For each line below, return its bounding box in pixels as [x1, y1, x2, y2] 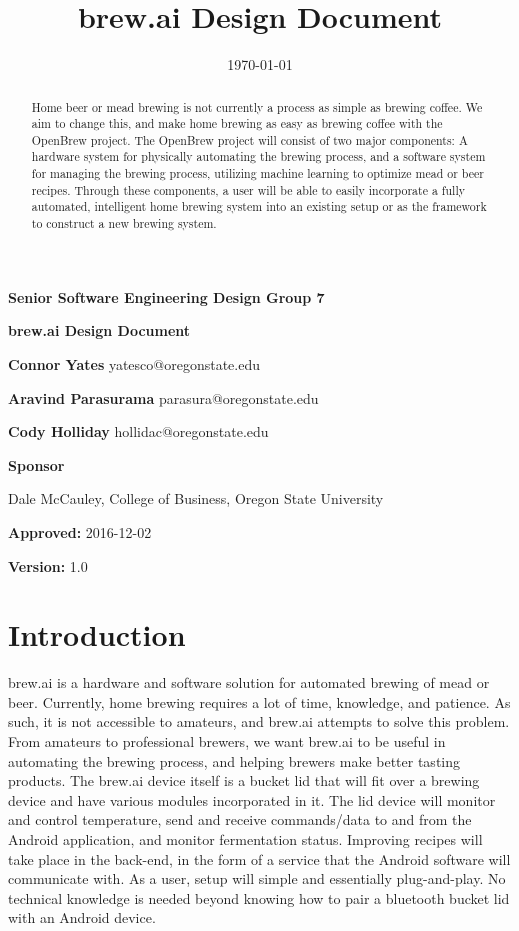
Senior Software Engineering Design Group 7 [8, 286, 325, 307]
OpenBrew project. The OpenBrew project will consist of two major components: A [31, 131, 468, 148]
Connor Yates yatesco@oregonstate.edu [8, 353, 261, 374]
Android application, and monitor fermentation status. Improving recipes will [8, 828, 483, 849]
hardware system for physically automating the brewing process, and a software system [31, 148, 486, 165]
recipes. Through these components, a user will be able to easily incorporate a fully [31, 181, 465, 198]
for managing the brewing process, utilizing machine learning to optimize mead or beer [31, 165, 484, 182]
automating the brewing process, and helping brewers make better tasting [8, 750, 461, 771]
